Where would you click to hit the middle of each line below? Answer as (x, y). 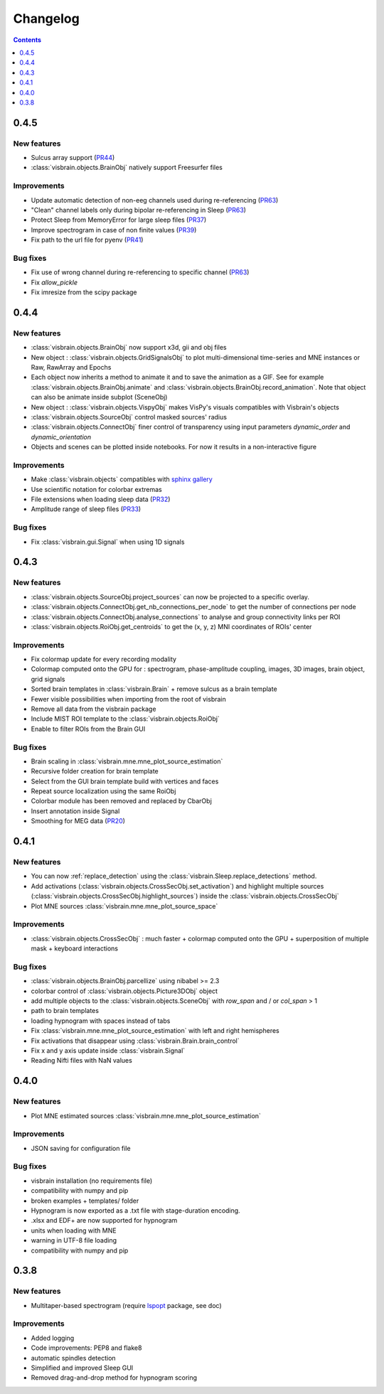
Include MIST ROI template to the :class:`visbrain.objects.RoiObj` (125, 719)
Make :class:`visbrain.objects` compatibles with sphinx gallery (122, 479)
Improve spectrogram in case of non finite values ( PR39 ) (114, 230)
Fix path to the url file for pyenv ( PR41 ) (87, 240)
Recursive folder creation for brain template (95, 771)
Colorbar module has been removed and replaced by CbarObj (122, 801)
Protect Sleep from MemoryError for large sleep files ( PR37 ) (119, 220)
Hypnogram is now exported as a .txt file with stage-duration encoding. (136, 1211)
